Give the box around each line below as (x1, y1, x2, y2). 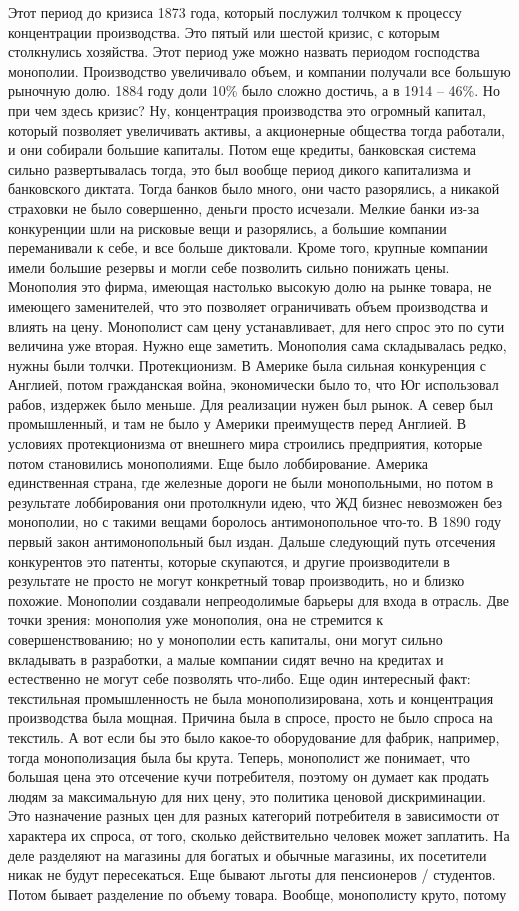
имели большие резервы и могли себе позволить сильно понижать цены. (8, 256, 450, 277)
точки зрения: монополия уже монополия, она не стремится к (8, 609, 384, 630)
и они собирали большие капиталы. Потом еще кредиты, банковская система (8, 139, 477, 160)
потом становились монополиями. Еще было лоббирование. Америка (8, 452, 429, 473)
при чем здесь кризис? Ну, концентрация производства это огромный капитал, (8, 99, 486, 120)
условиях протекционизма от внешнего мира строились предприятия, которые (8, 433, 483, 454)
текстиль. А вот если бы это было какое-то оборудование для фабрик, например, (8, 726, 500, 747)
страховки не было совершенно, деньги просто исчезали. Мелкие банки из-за (8, 197, 480, 218)
